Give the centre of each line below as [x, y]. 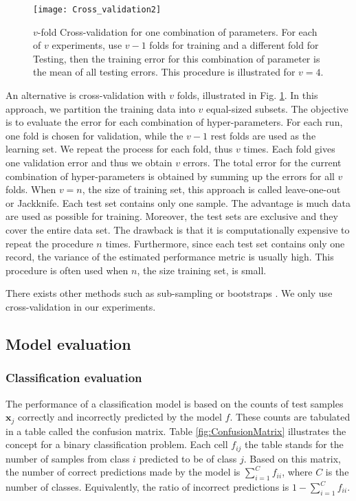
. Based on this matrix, [292, 458]
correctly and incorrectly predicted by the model [120, 417]
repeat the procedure [49, 243]
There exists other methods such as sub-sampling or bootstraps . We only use [169, 293]
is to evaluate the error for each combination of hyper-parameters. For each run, [174, 122]
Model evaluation [68, 343]
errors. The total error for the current [262, 162]
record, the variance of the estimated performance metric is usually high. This [170, 257]
